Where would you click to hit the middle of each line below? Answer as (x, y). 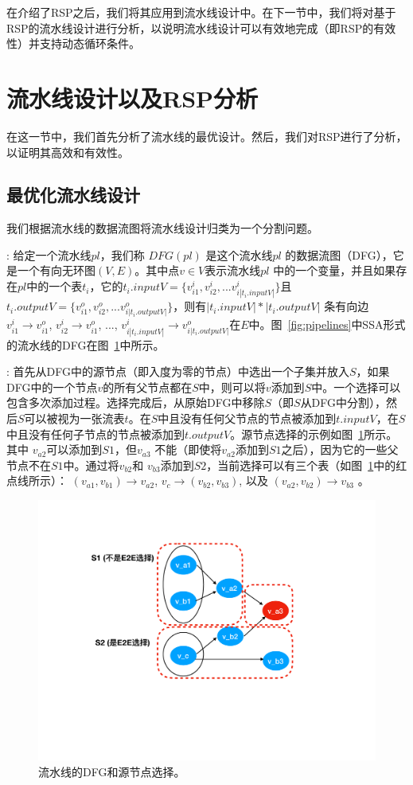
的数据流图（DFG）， (339, 254)
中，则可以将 (232, 387)
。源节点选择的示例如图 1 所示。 (314, 434)
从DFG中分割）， (343, 402)
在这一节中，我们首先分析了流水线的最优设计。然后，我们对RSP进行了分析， (207, 136)
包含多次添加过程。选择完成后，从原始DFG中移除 (136, 402)
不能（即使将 (188, 449)
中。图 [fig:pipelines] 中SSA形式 (327, 324)
